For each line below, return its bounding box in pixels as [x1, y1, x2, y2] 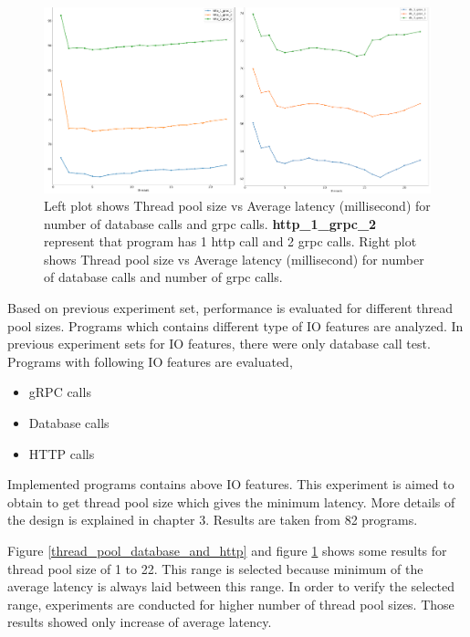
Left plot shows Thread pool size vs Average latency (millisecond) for [44, 196, 431, 215]
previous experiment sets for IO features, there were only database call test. [7, 334, 431, 353]
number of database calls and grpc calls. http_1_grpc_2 [44, 214, 377, 233]
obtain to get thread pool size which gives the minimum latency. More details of [7, 492, 455, 511]
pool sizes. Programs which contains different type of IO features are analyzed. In [7, 316, 464, 335]
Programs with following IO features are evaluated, [7, 351, 293, 371]
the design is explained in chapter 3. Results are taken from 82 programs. [7, 510, 418, 529]
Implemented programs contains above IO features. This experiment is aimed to [7, 475, 454, 494]
